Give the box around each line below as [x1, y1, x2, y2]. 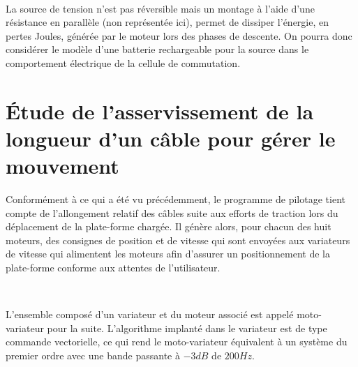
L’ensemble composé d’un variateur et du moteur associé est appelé [6, 307, 294, 322]
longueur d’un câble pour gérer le [6, 123, 336, 152]
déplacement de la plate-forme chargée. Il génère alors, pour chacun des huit [6, 219, 331, 234]
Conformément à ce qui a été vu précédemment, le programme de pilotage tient [6, 192, 345, 207]
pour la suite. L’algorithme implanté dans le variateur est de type [47, 320, 327, 335]
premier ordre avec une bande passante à [6, 348, 180, 362]
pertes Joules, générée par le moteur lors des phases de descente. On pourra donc [6, 28, 352, 43]
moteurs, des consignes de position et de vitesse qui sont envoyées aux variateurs [6, 232, 350, 247]
